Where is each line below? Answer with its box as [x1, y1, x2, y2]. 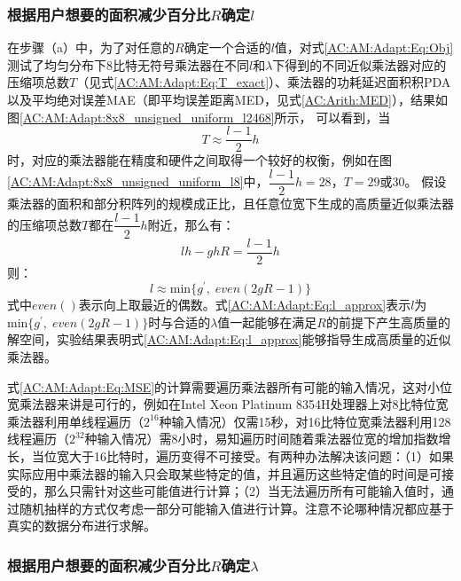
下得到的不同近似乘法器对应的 [272, 55, 447, 74]
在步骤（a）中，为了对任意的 [7, 38, 175, 57]
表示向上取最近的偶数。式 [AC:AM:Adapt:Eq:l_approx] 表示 [78, 295, 411, 314]
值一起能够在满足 [217, 312, 317, 331]
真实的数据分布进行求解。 [7, 516, 156, 535]
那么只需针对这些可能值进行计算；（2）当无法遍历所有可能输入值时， [43, 482, 441, 500]
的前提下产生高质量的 [325, 312, 450, 331]
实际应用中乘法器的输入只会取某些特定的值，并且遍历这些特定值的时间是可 [7, 464, 441, 483]
